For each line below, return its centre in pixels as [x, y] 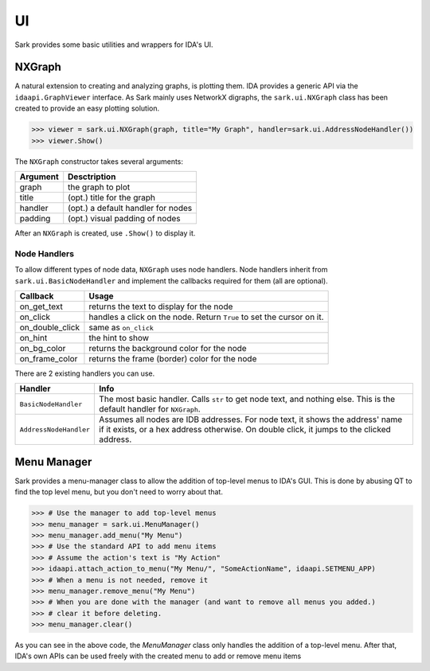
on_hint [33, 337]
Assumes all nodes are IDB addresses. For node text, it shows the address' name [250, 419]
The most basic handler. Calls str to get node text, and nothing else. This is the [247, 400]
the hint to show [119, 337]
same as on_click [121, 327]
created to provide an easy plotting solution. [87, 108]
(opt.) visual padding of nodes [124, 218]
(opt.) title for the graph [111, 197]
